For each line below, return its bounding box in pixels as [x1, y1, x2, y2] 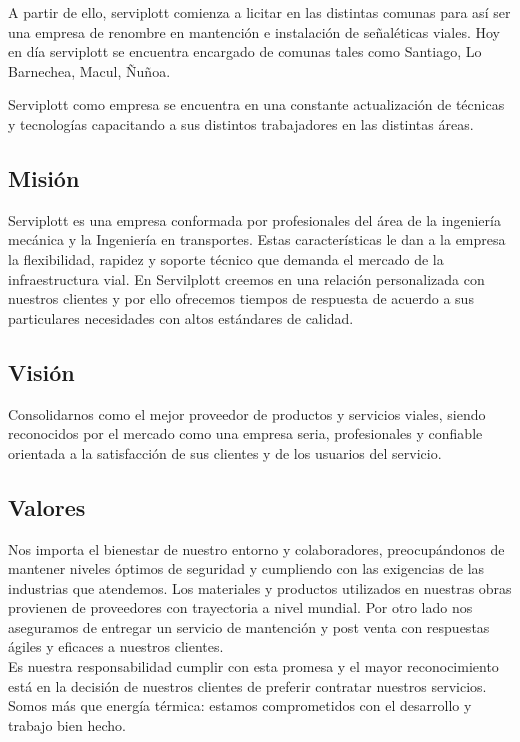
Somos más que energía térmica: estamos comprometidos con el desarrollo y [8, 695, 472, 716]
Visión [8, 356, 75, 387]
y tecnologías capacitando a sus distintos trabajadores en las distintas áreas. [8, 113, 474, 134]
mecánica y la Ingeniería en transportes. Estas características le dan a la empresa [8, 229, 506, 250]
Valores [8, 491, 86, 522]
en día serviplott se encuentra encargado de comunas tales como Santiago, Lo [8, 41, 482, 62]
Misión [8, 162, 80, 193]
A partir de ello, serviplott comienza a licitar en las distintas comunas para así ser [8, 2, 511, 22]
